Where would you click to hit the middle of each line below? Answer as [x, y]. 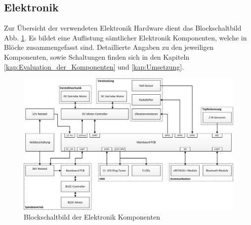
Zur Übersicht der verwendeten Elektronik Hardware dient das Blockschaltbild [123, 28]
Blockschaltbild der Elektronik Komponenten [92, 217]
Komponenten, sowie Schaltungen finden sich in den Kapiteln [97, 56]
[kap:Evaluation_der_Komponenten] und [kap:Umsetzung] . [94, 66]
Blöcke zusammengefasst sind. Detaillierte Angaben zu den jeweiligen [109, 47]
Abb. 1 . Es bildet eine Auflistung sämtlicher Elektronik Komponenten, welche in [125, 37]
